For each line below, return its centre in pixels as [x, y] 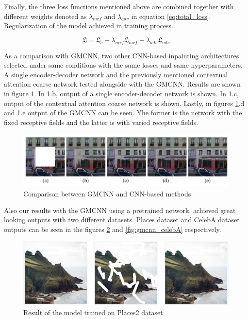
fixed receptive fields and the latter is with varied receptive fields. [101, 122]
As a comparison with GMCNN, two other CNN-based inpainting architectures [122, 55]
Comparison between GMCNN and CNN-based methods [107, 193]
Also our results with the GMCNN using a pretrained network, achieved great [120, 210]
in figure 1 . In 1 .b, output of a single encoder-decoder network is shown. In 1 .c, [121, 93]
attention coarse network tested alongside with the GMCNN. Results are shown [122, 84]
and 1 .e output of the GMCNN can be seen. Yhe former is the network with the [123, 113]
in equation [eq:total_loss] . [171, 16]
